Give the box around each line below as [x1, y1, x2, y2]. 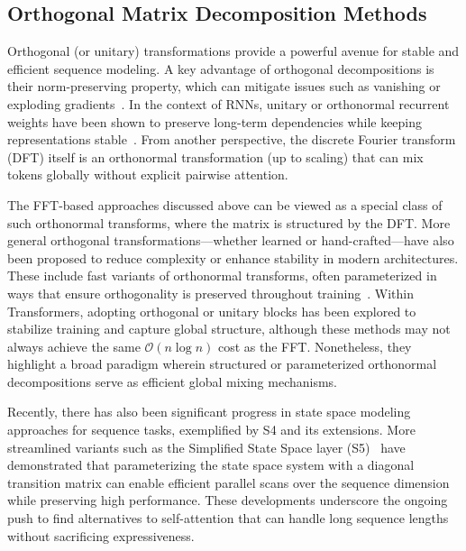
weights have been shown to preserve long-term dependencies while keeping [7, 112, 423, 131]
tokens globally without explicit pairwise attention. [7, 165, 288, 184]
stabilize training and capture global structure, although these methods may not [7, 319, 451, 338]
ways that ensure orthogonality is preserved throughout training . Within [7, 283, 414, 302]
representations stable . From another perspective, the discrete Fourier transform [7, 130, 456, 149]
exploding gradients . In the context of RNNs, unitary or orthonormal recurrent [7, 94, 450, 113]
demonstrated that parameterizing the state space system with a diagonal [7, 455, 415, 474]
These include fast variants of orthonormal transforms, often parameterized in [7, 266, 437, 285]
